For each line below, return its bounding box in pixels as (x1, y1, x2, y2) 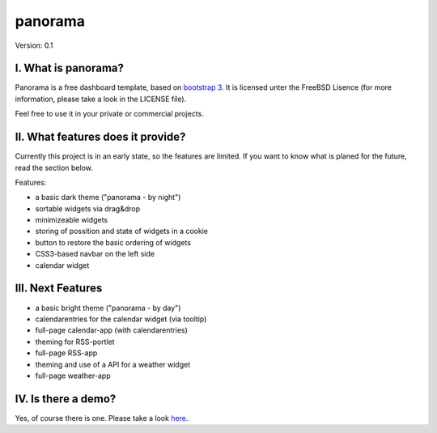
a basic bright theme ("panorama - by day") (35, 303, 181, 312)
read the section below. (15, 163, 93, 172)
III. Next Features (15, 282, 103, 295)
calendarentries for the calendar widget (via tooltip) (35, 314, 207, 324)
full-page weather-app (35, 371, 111, 380)
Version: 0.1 (15, 40, 53, 50)
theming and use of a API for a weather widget (35, 359, 191, 369)
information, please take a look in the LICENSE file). (15, 94, 187, 104)
